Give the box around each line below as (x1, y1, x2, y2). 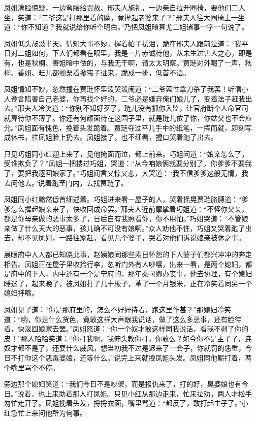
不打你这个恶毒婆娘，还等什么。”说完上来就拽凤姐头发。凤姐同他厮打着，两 (10, 353, 252, 362)
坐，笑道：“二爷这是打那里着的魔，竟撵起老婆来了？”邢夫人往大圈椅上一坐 (4, 12, 245, 22)
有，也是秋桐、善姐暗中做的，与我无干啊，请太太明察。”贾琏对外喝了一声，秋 (4, 57, 252, 67)
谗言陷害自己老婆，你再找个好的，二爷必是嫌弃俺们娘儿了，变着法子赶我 (10, 93, 245, 103)
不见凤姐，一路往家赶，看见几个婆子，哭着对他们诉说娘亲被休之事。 (24, 232, 245, 243)
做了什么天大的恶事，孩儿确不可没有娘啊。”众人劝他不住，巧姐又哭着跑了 (10, 223, 245, 233)
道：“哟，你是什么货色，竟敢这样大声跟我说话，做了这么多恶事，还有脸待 (4, 314, 242, 324)
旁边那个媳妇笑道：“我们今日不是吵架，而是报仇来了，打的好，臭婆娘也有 (4, 379, 242, 389)
